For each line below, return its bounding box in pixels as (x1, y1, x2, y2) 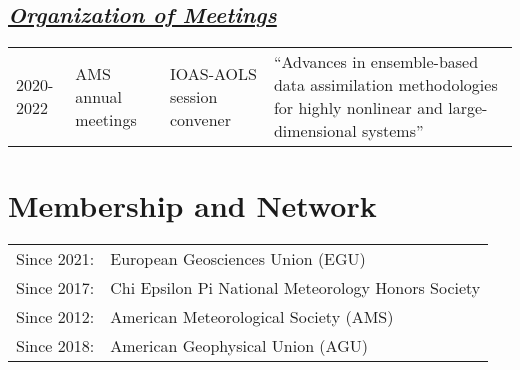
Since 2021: (16, 247, 95, 271)
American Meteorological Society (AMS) (110, 305, 394, 329)
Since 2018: (16, 334, 95, 358)
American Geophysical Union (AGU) (110, 334, 368, 358)
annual (75, 84, 122, 108)
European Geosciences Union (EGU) (110, 247, 366, 271)
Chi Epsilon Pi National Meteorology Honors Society (110, 276, 481, 300)
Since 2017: (16, 276, 95, 300)
